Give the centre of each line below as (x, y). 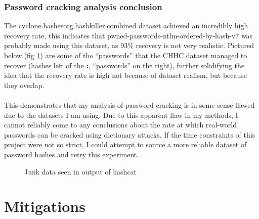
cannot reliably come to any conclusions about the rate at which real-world (120, 125)
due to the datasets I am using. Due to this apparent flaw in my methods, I (121, 115)
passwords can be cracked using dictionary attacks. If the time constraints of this (130, 134)
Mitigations (45, 206)
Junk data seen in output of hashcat (81, 171)
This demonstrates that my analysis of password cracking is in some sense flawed (129, 104)
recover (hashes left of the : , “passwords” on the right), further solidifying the (124, 65)
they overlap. (24, 85)
